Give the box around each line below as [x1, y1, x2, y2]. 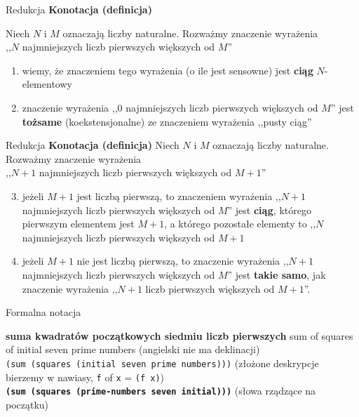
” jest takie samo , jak [227, 267, 326, 282]
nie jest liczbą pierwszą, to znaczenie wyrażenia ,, [76, 253, 289, 268]
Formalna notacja [6, 305, 81, 319]
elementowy [22, 77, 72, 91]
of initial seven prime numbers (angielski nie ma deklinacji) [6, 342, 260, 357]
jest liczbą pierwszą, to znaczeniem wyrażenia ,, [76, 188, 281, 203]
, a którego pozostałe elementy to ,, [164, 216, 316, 231]
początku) [6, 397, 49, 411]
